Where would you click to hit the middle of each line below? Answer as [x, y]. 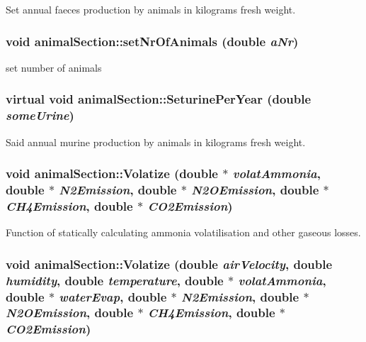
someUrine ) [40, 115]
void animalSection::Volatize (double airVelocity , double [169, 264]
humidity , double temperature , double [115, 280]
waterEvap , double [113, 296]
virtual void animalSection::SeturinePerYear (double [159, 99]
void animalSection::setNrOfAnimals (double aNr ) [152, 41]
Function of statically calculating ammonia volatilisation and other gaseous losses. [183, 232]
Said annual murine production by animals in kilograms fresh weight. [156, 142]
